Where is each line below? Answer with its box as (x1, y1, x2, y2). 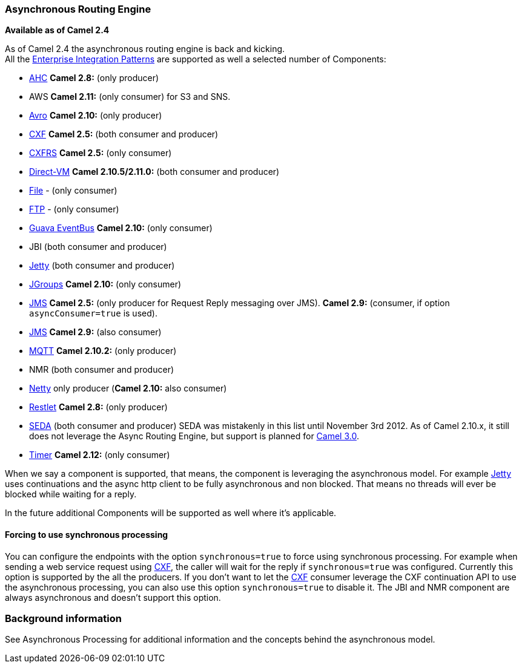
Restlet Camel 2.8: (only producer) (29, 402, 168, 413)
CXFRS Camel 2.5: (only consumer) (29, 148, 172, 159)
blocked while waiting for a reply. (5, 489, 137, 500)
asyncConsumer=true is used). (29, 308, 157, 319)
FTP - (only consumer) (29, 204, 119, 215)
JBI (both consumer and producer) (29, 241, 167, 252)
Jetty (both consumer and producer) (29, 260, 175, 271)
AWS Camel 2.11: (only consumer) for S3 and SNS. (29, 91, 231, 102)
